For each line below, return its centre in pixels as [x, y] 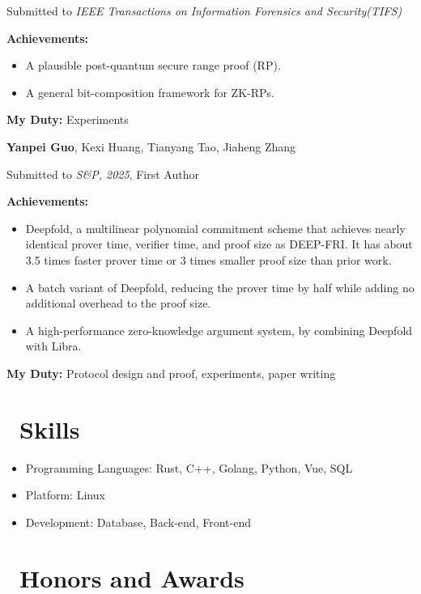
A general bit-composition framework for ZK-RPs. [150, 92]
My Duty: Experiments [68, 119]
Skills [50, 429]
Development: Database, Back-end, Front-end [138, 522]
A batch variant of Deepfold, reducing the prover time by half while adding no [220, 287]
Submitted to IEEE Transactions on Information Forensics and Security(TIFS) [204, 11]
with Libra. [53, 346]
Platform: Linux [65, 495]
